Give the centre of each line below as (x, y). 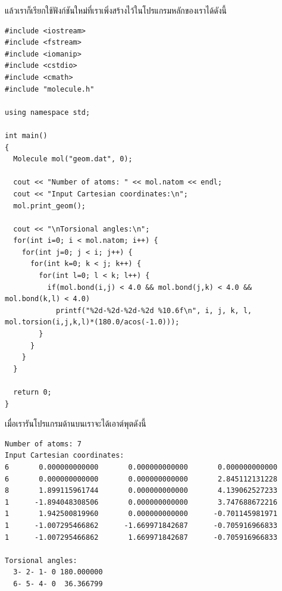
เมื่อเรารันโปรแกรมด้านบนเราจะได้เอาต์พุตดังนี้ (76, 423)
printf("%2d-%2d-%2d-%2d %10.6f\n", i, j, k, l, (154, 310)
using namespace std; (48, 112)
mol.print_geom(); (50, 206)
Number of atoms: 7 (43, 444)
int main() (26, 135)
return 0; (32, 392)
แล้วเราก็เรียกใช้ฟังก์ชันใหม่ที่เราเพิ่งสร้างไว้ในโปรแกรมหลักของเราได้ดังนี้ (116, 10)
